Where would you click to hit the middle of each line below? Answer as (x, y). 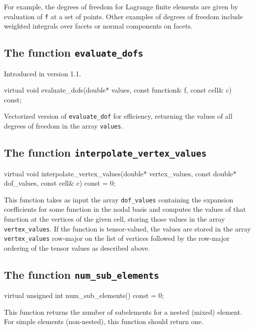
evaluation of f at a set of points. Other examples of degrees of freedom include (124, 16)
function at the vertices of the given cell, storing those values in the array (114, 218)
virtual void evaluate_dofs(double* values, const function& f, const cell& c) (118, 90)
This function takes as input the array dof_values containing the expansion (119, 199)
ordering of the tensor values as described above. (77, 247)
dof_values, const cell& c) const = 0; (60, 183)
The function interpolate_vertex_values (105, 152)
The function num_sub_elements (82, 274)
